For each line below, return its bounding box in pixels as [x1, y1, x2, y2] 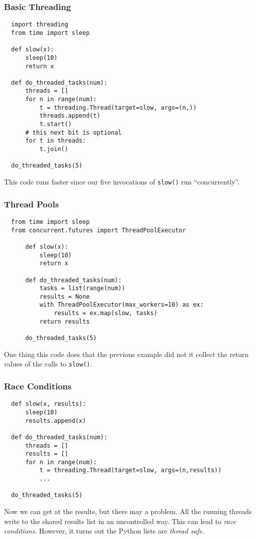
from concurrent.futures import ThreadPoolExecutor [11, 226, 186, 234]
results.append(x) [25, 417, 86, 424]
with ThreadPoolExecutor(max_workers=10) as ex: [39, 301, 204, 309]
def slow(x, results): [11, 400, 86, 408]
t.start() [39, 121, 72, 128]
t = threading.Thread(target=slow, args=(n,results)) [39, 467, 222, 474]
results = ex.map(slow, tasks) [54, 310, 157, 317]
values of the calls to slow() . [4, 359, 92, 369]
